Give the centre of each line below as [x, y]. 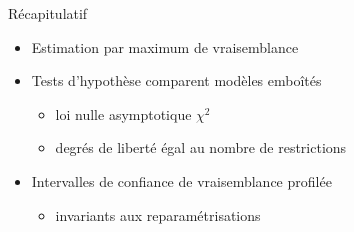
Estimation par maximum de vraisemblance [165, 46]
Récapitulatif [48, 13]
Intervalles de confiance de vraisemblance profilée [181, 180]
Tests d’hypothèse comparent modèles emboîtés [176, 80]
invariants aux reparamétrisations [158, 214]
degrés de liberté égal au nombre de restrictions [201, 147]
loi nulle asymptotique [123, 113]
